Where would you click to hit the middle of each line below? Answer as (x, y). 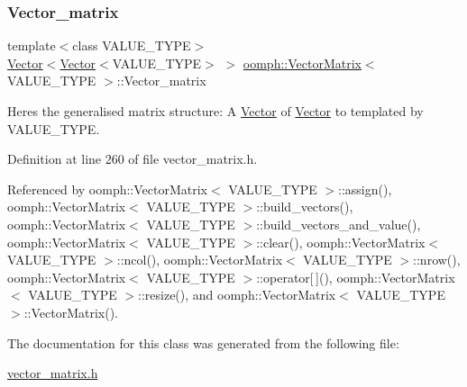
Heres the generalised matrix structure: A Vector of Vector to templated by (215, 111)
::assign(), (365, 189)
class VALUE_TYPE (132, 45)
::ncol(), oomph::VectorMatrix (200, 260)
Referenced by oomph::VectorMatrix (107, 189)
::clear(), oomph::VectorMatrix (341, 242)
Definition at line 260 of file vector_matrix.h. (133, 159)
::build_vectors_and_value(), (339, 224)
